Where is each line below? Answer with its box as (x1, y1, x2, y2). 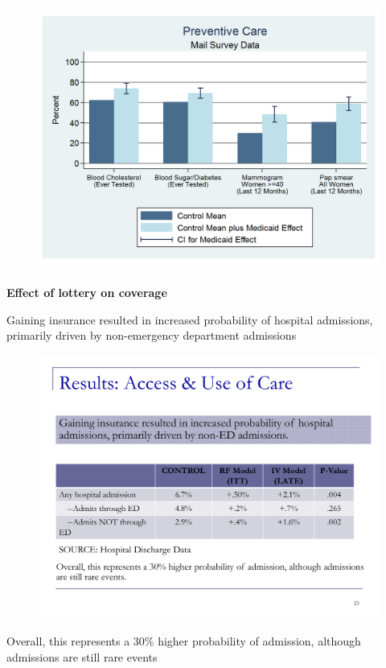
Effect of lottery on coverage (6, 284, 167, 301)
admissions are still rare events (6, 648, 158, 665)
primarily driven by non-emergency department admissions (6, 327, 297, 344)
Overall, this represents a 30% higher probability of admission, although (6, 633, 361, 649)
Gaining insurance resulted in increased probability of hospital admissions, (6, 311, 373, 328)
